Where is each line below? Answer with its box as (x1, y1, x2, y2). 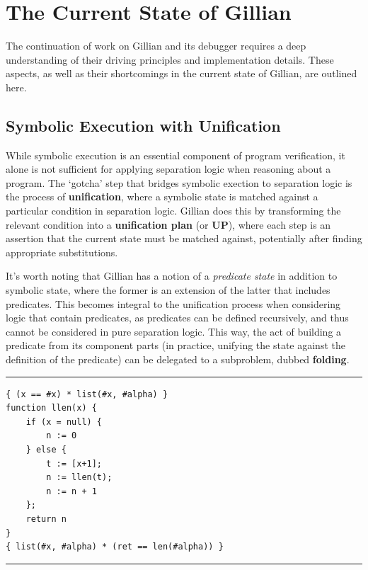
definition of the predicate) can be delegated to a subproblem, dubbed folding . (6, 352, 350, 367)
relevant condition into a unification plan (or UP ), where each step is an (6, 217, 331, 232)
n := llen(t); (46, 472, 113, 483)
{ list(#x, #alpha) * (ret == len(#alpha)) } (6, 542, 224, 552)
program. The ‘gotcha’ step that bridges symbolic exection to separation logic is (6, 175, 352, 190)
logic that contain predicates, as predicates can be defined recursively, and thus (6, 310, 349, 325)
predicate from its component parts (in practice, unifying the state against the (6, 338, 345, 353)
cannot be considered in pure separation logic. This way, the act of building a (6, 324, 342, 338)
